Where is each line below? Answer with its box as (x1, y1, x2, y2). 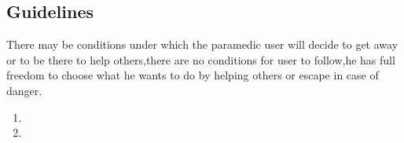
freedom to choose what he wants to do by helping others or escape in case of (6, 67, 379, 83)
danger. (6, 82, 42, 98)
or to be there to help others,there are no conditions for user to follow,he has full (6, 51, 395, 68)
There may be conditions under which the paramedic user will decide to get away (6, 36, 398, 53)
